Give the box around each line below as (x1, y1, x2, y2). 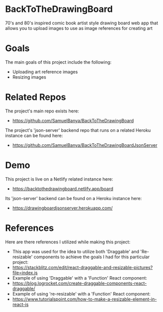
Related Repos (5, 92, 66, 103)
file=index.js (12, 270, 38, 276)
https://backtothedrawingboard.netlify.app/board (12, 186, 114, 192)
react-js (12, 301, 29, 307)
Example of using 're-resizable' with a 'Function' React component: (12, 291, 151, 297)
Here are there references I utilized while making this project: (5, 239, 131, 245)
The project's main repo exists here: (5, 108, 79, 114)
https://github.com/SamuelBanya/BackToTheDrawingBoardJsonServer (12, 142, 158, 148)
